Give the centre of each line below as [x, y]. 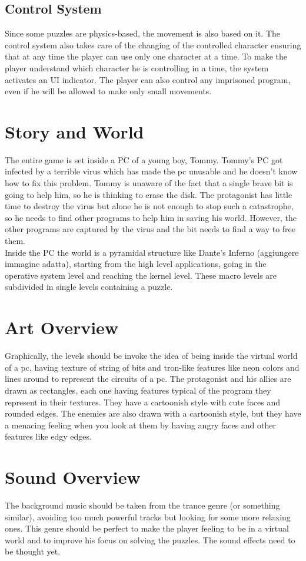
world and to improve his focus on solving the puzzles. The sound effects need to [150, 539]
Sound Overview [73, 477]
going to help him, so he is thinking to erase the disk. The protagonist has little [149, 194]
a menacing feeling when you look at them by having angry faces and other [140, 425]
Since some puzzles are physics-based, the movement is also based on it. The [143, 33]
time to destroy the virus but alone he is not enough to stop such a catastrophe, [149, 206]
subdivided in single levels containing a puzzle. [89, 287]
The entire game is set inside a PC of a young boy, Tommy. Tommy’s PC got [144, 159]
